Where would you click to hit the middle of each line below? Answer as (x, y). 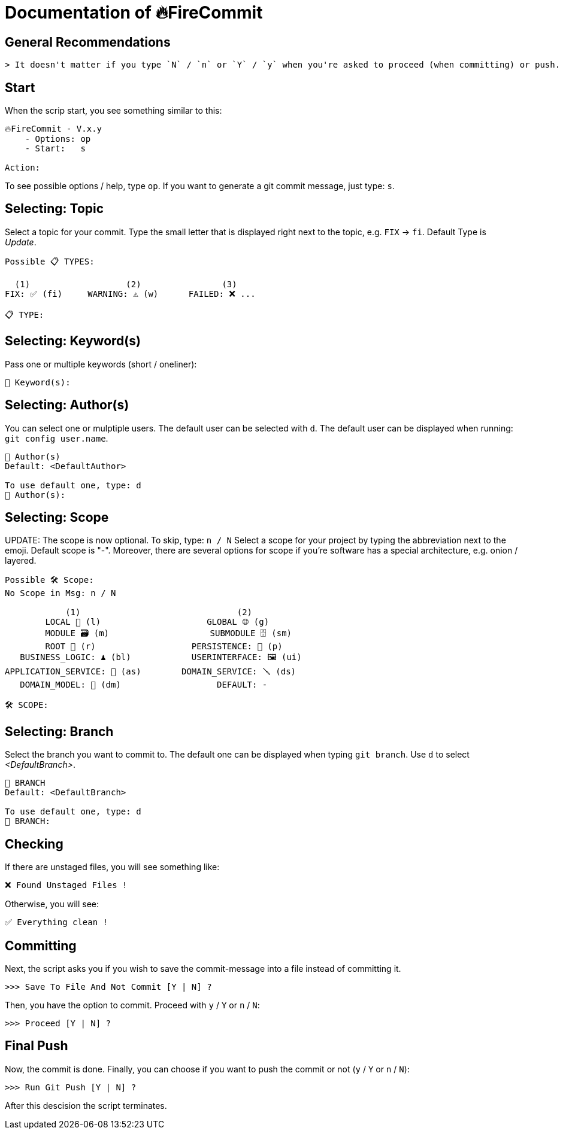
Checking (34, 844)
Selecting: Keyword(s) (73, 341)
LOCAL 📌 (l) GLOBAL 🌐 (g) (157, 622)
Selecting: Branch (59, 731)
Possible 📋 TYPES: (50, 261)
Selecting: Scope (57, 517)
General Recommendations (88, 42)
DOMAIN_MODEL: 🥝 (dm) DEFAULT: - (144, 685)
